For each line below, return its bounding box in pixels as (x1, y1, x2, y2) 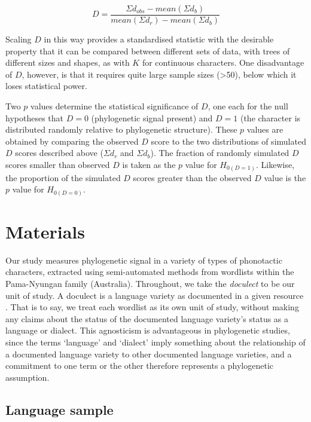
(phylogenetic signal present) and (91, 111, 213, 124)
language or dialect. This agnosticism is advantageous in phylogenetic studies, (5, 324, 290, 337)
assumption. (5, 371, 50, 383)
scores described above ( (15, 146, 103, 159)
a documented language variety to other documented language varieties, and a (5, 347, 292, 360)
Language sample (5, 400, 114, 418)
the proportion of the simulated (5, 171, 121, 184)
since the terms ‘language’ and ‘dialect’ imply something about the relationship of (5, 335, 306, 348)
